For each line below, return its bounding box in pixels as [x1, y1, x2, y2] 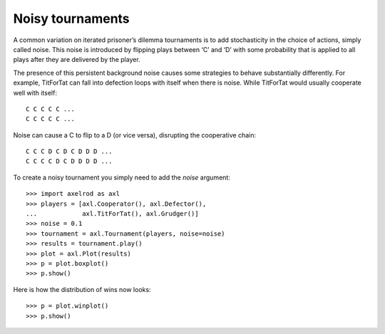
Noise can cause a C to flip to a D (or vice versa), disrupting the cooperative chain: [13, 130, 257, 139]
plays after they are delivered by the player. [13, 56, 140, 64]
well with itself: [13, 88, 57, 97]
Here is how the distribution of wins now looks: [13, 285, 151, 293]
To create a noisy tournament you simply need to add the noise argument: [13, 173, 231, 182]
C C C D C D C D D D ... [26, 147, 113, 156]
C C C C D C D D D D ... [26, 157, 113, 165]
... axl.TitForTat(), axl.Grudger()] [26, 210, 199, 218]
